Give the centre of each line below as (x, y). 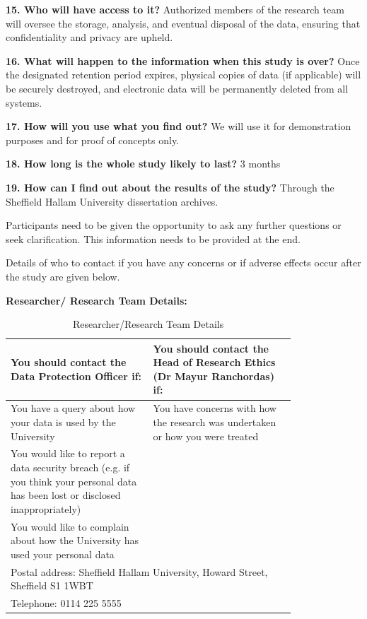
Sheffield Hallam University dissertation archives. (112, 201)
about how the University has (75, 540)
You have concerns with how (215, 408)
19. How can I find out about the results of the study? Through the (170, 187)
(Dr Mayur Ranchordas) (214, 376)
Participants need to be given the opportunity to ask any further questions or (174, 225)
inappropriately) (46, 508)
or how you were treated (206, 436)
